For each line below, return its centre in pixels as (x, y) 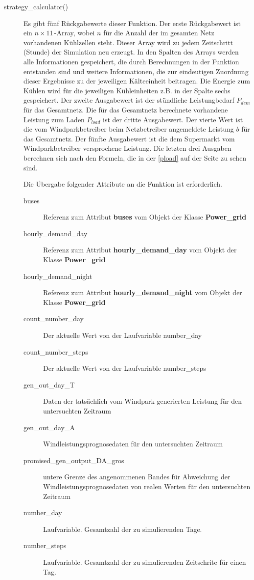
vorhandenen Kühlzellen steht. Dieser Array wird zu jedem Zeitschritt (128, 42)
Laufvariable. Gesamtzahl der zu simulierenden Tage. (123, 529)
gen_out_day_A (49, 427)
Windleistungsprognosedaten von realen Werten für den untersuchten (147, 486)
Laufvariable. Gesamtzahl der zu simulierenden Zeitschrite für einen (145, 562)
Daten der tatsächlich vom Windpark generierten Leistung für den (142, 401)
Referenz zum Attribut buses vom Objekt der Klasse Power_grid (145, 217)
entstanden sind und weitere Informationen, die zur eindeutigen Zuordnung (136, 71)
